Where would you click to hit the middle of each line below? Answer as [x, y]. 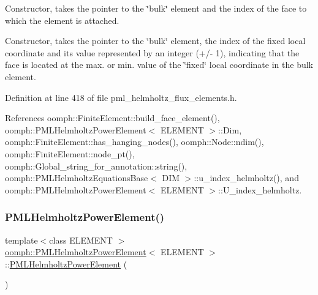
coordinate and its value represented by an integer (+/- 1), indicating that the [152, 52]
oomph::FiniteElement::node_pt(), [70, 153]
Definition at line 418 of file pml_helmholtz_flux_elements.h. [121, 97]
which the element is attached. [62, 20]
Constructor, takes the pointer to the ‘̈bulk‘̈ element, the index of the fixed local [155, 41]
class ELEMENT [81, 240]
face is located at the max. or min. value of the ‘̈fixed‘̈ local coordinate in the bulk [159, 65]
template [21, 240]
